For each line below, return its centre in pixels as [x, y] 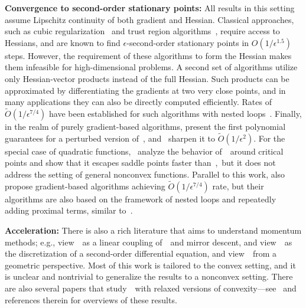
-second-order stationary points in [188, 42]
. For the [269, 138]
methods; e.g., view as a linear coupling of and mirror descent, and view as [149, 242]
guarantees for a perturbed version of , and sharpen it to [110, 138]
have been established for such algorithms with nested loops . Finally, [175, 113]
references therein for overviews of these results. [91, 299]
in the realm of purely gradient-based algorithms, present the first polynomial [145, 126]
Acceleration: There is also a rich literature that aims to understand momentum [153, 230]
